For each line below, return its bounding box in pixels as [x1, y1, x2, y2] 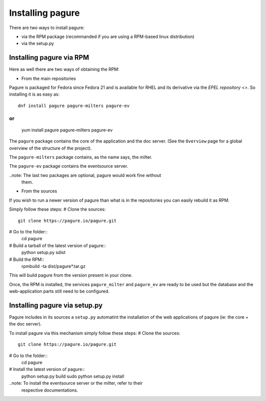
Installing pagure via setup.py [9, 301, 103, 309]
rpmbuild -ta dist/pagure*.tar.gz [21, 263, 86, 269]
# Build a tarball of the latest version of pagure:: [9, 242, 106, 249]
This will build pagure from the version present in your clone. [9, 272, 133, 278]
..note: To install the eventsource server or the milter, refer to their [9, 380, 143, 386]
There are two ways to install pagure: [9, 25, 85, 31]
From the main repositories [21, 75, 76, 81]
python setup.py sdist [21, 250, 66, 255]
